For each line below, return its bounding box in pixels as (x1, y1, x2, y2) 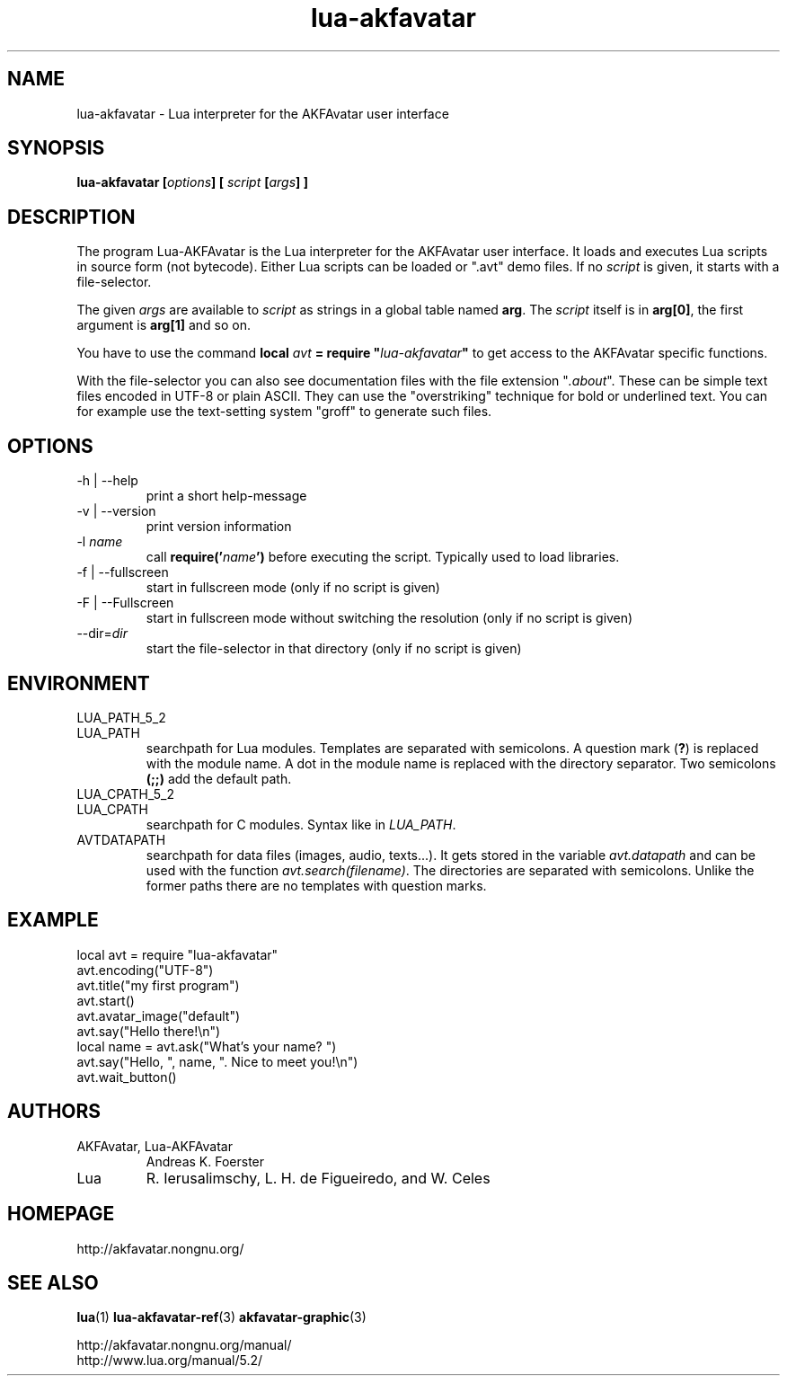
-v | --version (76, 503, 156, 519)
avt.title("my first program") (76, 977, 240, 993)
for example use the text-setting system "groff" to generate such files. (76, 403, 492, 420)
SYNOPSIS (7, 137, 105, 160)
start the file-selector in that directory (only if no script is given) (146, 641, 522, 657)
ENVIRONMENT (7, 671, 150, 695)
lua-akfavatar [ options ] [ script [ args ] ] (76, 174, 308, 191)
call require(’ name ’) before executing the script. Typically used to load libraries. (146, 549, 620, 565)
